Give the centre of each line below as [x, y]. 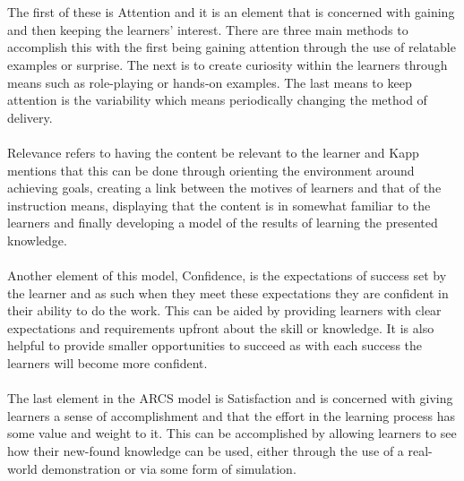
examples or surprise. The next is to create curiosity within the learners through [228, 64]
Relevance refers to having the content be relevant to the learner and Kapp [213, 152]
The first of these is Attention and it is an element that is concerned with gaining [231, 12]
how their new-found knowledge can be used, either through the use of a [206, 451]
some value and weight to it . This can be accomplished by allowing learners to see [232, 433]
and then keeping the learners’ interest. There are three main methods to [208, 29]
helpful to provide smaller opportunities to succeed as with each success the [215, 345]
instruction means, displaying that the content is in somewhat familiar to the [219, 205]
